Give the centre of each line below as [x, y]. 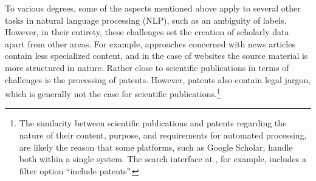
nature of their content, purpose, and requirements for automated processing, [163, 135]
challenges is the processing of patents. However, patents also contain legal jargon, [158, 79]
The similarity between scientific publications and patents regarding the [153, 123]
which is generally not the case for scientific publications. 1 [113, 93]
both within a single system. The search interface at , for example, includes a [163, 159]
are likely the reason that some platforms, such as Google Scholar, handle [156, 147]
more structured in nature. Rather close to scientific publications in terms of [147, 67]
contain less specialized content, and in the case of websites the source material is [156, 56]
